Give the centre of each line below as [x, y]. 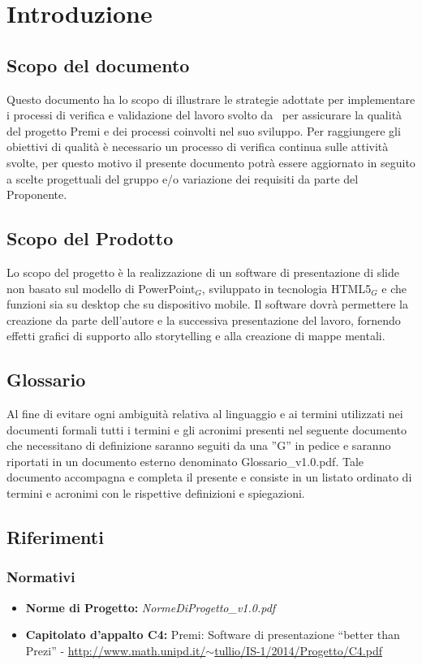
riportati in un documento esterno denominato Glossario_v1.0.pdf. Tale [185, 461]
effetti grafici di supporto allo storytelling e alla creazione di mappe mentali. [196, 336]
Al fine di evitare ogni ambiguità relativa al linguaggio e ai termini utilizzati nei [205, 414]
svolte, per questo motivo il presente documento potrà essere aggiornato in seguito [211, 162]
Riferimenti [55, 537]
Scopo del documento [98, 65]
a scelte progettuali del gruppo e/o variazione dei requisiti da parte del [183, 178]
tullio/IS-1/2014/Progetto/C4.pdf [298, 650]
